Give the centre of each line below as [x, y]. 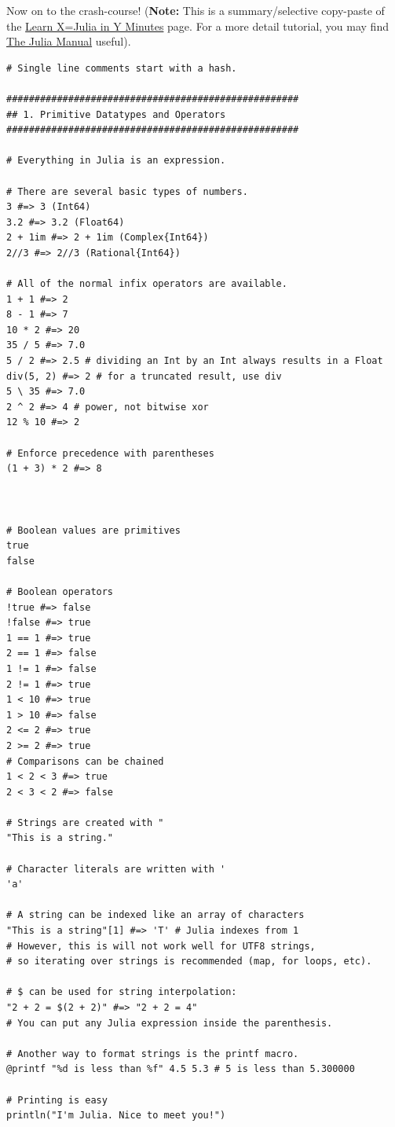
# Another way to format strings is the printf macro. [153, 1054]
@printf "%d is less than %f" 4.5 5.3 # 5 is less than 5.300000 [181, 1069]
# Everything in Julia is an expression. [116, 161]
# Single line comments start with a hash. [122, 68]
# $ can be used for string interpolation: [122, 992]
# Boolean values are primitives [93, 530]
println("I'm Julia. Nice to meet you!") [116, 1116]
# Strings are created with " [85, 822]
